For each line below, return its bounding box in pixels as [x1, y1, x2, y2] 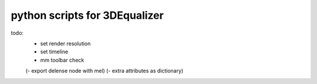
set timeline [40, 48, 69, 55]
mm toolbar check [40, 56, 85, 63]
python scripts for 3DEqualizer [11, 9, 164, 22]
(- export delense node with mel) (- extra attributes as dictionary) [25, 68, 184, 75]
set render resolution [40, 40, 91, 47]
